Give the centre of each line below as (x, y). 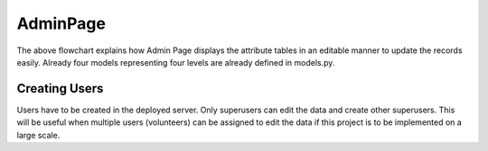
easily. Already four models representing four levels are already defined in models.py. (176, 62)
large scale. (38, 135)
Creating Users (60, 89)
